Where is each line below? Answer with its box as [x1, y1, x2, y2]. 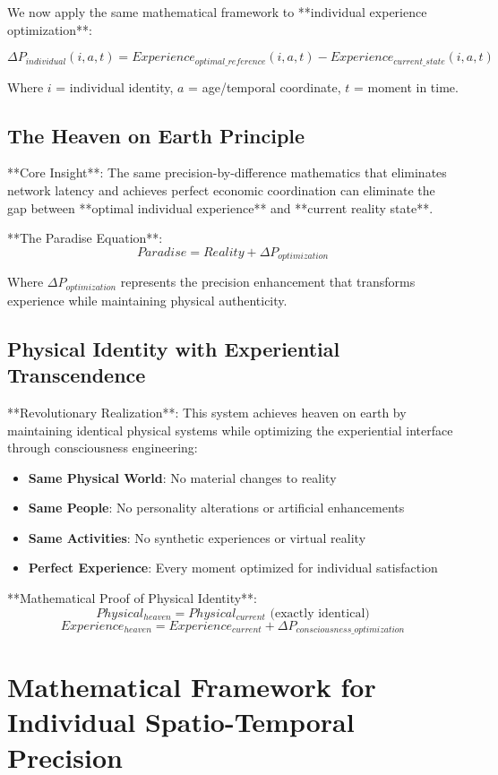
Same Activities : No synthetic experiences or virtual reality [28, 528, 366, 547]
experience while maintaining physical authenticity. [7, 290, 288, 309]
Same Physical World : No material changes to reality [28, 468, 337, 487]
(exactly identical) [270, 607, 370, 620]
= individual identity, [56, 77, 174, 96]
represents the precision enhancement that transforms [120, 272, 416, 291]
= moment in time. [353, 77, 459, 96]
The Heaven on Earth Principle [7, 121, 305, 149]
